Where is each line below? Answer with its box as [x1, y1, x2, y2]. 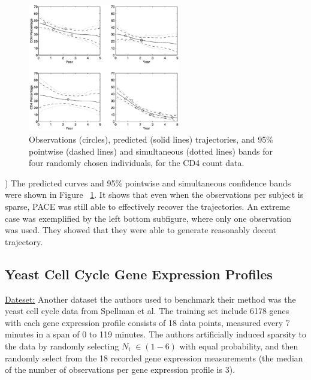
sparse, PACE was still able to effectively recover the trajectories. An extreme [5, 200, 290, 212]
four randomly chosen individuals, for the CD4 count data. [29, 156, 244, 169]
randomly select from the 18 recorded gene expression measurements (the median [5, 351, 303, 364]
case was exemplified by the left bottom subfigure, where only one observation [5, 212, 291, 224]
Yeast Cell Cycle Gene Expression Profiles [5, 264, 273, 283]
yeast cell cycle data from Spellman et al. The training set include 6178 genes [5, 304, 289, 317]
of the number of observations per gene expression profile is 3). [5, 363, 235, 376]
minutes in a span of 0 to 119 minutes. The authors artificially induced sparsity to [5, 328, 307, 340]
